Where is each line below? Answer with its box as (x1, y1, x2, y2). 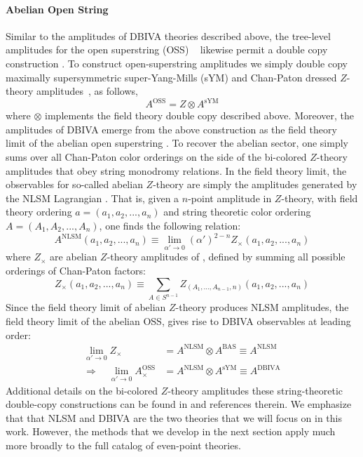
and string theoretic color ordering (163, 204, 311, 219)
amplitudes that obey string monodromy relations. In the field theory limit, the (6, 163, 347, 178)
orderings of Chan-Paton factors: (6, 263, 146, 277)
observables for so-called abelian (6, 177, 143, 192)
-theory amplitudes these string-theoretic (167, 383, 343, 397)
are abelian (50, 249, 97, 264)
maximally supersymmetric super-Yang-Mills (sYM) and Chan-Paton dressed (6, 69, 337, 84)
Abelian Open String (6, 1, 109, 16)
